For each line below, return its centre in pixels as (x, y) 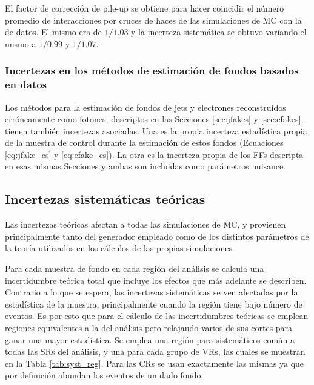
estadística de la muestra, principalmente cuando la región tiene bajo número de (154, 304)
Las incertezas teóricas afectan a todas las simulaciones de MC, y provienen (145, 224)
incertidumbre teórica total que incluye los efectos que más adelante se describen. (156, 280)
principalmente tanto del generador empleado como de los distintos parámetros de (157, 236)
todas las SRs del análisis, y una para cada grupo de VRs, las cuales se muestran (155, 351)
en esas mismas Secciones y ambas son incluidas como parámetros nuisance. (145, 166)
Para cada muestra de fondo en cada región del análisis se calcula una (135, 268)
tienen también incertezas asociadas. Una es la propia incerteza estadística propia (156, 130)
